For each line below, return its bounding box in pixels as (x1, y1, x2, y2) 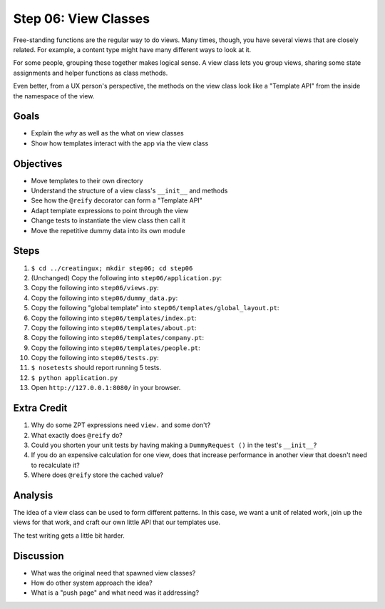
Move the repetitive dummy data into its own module (31, 226, 185, 235)
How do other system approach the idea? (31, 578, 153, 588)
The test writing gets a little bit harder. (13, 531, 125, 540)
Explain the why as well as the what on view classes (31, 129, 185, 138)
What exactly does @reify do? (31, 431, 123, 439)
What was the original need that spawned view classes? (31, 568, 196, 577)
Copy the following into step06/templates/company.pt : (31, 334, 205, 342)
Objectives (13, 158, 63, 170)
